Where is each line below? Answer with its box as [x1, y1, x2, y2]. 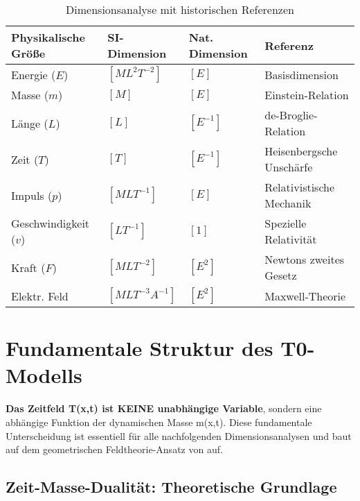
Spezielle [264, 215, 307, 231]
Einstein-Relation [264, 87, 349, 103]
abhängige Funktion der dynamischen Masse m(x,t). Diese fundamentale [6, 414, 312, 429]
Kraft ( [11, 259, 46, 275]
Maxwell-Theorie [264, 287, 346, 304]
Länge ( [11, 114, 48, 131]
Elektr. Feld [11, 287, 69, 304]
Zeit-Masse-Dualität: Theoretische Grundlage [6, 476, 337, 498]
